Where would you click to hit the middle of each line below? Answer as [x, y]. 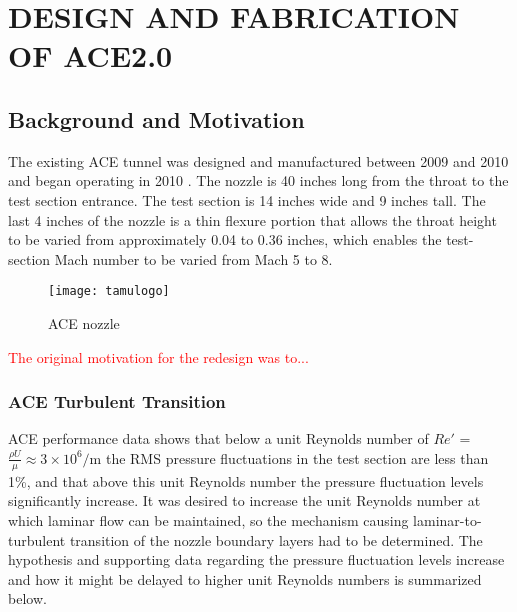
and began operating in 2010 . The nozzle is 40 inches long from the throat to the [258, 180]
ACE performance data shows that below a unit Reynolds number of [218, 438]
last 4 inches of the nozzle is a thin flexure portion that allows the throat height [252, 219]
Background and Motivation [156, 118]
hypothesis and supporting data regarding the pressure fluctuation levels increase [256, 559]
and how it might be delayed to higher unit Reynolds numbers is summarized [245, 578]
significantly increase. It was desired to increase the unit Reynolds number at [244, 500]
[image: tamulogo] [109, 291]
